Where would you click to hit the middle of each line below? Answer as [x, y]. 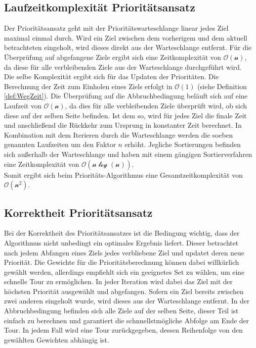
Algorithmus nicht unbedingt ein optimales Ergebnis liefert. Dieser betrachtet [121, 242]
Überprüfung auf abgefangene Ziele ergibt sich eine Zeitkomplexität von [113, 57]
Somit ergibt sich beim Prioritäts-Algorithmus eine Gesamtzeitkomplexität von [123, 174]
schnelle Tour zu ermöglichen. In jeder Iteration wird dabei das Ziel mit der [118, 281]
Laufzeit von [23, 105]
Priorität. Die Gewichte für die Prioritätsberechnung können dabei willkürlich [122, 262]
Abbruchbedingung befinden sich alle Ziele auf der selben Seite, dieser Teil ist [121, 311]
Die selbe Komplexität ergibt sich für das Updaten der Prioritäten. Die [111, 76]
